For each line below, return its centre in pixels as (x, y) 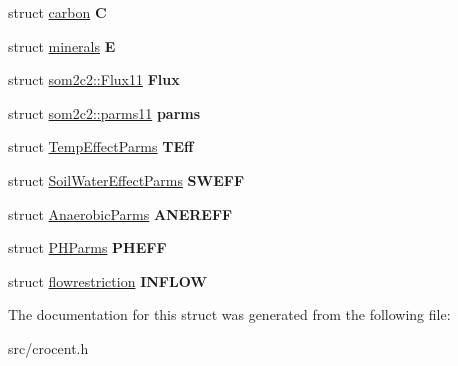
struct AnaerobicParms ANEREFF (120, 213)
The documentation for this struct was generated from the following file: (229, 314)
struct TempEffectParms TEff (101, 146)
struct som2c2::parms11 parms (104, 112)
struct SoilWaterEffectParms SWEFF (126, 179)
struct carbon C (57, 12)
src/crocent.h (48, 347)
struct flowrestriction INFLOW (107, 280)
